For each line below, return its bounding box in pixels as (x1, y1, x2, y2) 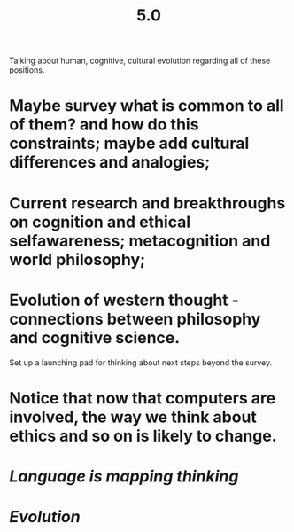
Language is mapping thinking (9, 466, 239, 486)
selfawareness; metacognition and (9, 231, 271, 251)
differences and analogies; (9, 153, 211, 173)
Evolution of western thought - (9, 290, 240, 310)
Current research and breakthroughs (9, 192, 286, 213)
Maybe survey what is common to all (9, 96, 285, 116)
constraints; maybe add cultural (9, 134, 250, 153)
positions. (9, 65, 45, 75)
